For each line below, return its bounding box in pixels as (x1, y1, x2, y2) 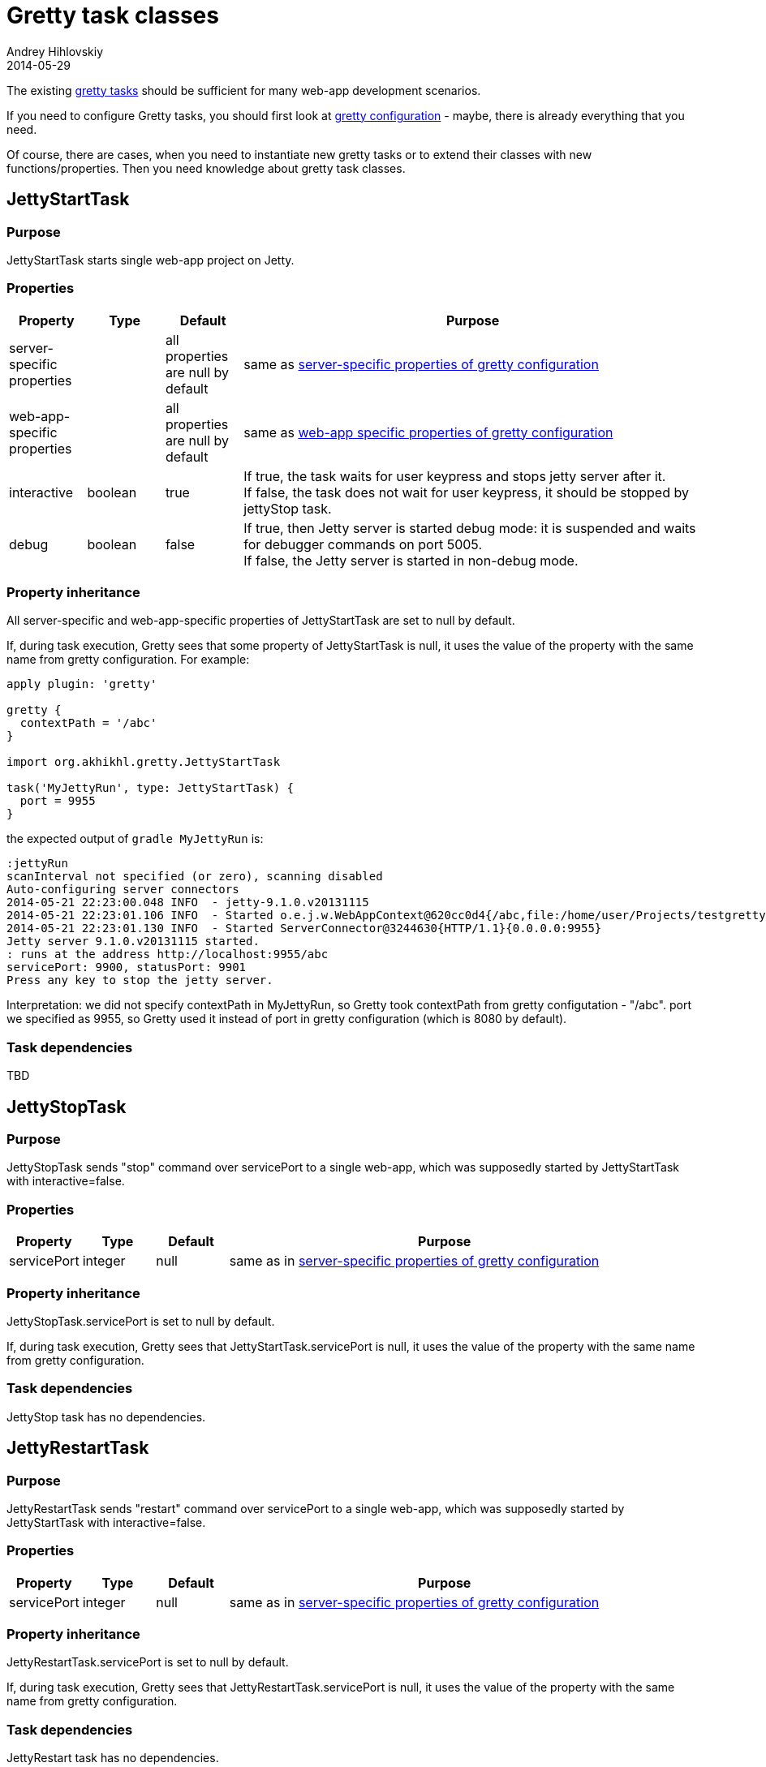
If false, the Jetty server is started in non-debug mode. (243, 552, 579, 569)
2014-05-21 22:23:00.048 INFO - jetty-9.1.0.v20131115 (6, 896, 369, 909)
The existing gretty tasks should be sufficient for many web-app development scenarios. (6, 83, 481, 97)
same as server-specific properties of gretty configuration (243, 355, 599, 372)
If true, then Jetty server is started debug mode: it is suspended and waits (243, 519, 696, 536)
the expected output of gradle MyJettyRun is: (6, 832, 264, 846)
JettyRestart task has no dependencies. (6, 1751, 219, 1765)
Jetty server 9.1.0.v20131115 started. (6, 935, 260, 948)
